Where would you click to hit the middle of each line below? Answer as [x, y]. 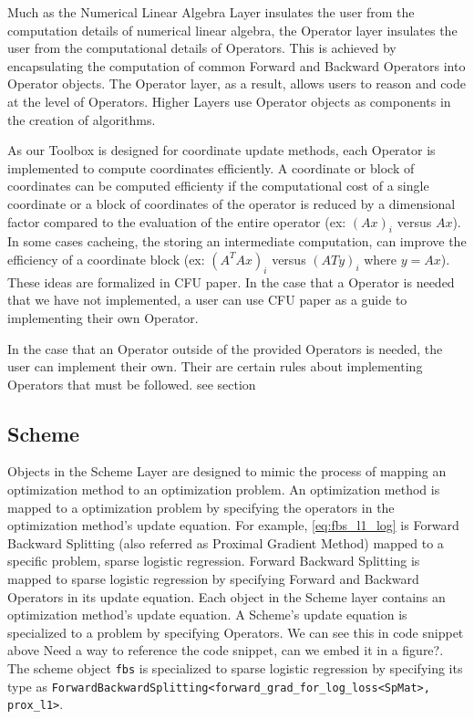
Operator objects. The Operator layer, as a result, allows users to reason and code [237, 83]
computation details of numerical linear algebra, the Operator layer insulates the [232, 30]
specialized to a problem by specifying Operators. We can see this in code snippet [236, 632]
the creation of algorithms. [82, 119]
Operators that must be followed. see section [132, 384]
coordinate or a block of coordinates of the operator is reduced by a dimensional [232, 203]
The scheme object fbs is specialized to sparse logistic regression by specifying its [235, 668]
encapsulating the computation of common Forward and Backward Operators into [237, 65]
